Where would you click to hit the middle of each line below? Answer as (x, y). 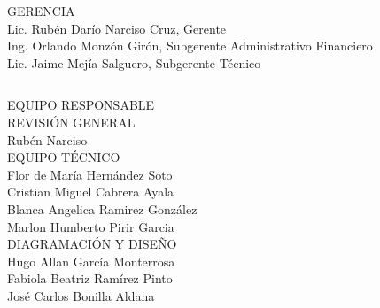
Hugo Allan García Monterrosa (91, 261)
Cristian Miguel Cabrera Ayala (91, 192)
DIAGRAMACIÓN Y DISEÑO (92, 244)
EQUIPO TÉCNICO (64, 157)
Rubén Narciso (47, 139)
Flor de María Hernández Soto (90, 174)
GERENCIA (41, 11)
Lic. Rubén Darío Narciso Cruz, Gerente (117, 28)
